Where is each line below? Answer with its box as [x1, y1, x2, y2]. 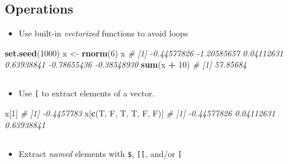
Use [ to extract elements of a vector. [18, 87, 155, 99]
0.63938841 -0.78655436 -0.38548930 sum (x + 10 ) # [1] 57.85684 [5, 58, 247, 71]
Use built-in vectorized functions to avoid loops [18, 27, 188, 39]
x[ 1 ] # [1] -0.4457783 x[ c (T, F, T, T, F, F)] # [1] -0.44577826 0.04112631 [5, 107, 276, 119]
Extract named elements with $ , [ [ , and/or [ [18, 147, 182, 159]
